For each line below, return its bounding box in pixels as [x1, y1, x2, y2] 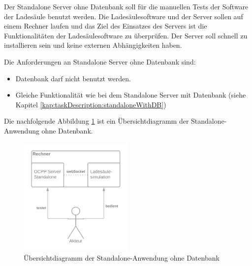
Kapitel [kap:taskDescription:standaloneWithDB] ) [15, 99, 166, 109]
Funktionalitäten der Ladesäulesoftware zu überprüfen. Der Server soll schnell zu [4, 30, 248, 40]
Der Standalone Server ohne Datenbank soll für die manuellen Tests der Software [4, 1, 249, 11]
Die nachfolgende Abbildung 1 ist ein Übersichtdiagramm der [4, 116, 189, 126]
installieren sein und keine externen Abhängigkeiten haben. [4, 40, 182, 50]
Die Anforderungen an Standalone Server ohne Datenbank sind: [4, 56, 196, 66]
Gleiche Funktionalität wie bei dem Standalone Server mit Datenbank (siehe [15, 90, 246, 100]
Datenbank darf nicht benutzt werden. [15, 73, 131, 83]
